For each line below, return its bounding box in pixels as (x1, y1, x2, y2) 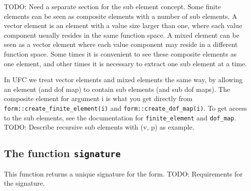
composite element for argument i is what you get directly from (4, 93, 193, 103)
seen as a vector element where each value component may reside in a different (4, 39, 238, 49)
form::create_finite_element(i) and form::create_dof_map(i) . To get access (4, 103, 247, 113)
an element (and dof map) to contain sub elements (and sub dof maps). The (4, 84, 230, 94)
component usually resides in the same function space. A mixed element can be (4, 29, 239, 40)
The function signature (4, 146, 121, 161)
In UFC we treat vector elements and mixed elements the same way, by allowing (4, 74, 243, 85)
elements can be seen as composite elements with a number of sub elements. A (4, 11, 237, 21)
